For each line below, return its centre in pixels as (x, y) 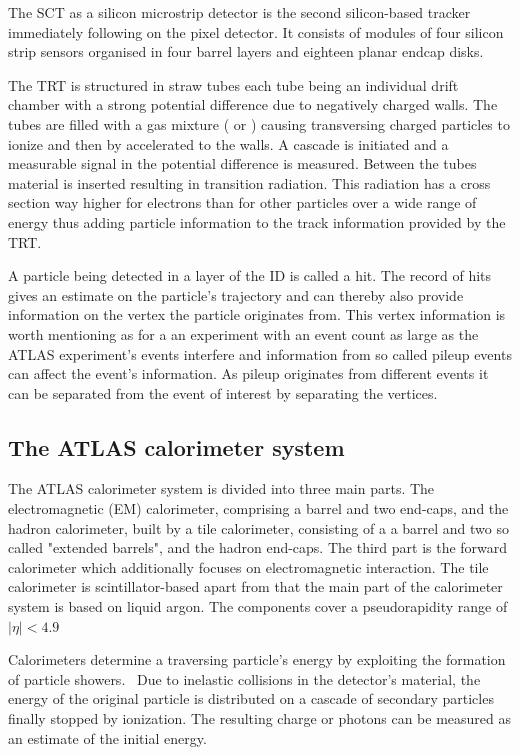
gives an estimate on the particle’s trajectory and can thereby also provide (236, 294)
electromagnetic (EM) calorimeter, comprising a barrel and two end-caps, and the (258, 508)
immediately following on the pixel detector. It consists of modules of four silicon (256, 31)
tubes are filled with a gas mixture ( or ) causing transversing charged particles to (259, 123)
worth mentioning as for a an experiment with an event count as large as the (243, 333)
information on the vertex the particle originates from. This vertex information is (257, 314)
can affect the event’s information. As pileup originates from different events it (248, 373)
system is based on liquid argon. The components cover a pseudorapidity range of (258, 606)
